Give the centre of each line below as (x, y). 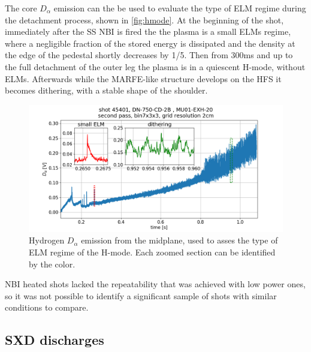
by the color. (52, 264)
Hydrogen (47, 240)
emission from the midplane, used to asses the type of (179, 240)
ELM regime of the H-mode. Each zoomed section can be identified (152, 252)
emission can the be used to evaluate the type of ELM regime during (180, 8)
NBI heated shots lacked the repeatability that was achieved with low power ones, (155, 284)
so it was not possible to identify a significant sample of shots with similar (141, 295)
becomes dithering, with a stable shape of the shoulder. (106, 90)
